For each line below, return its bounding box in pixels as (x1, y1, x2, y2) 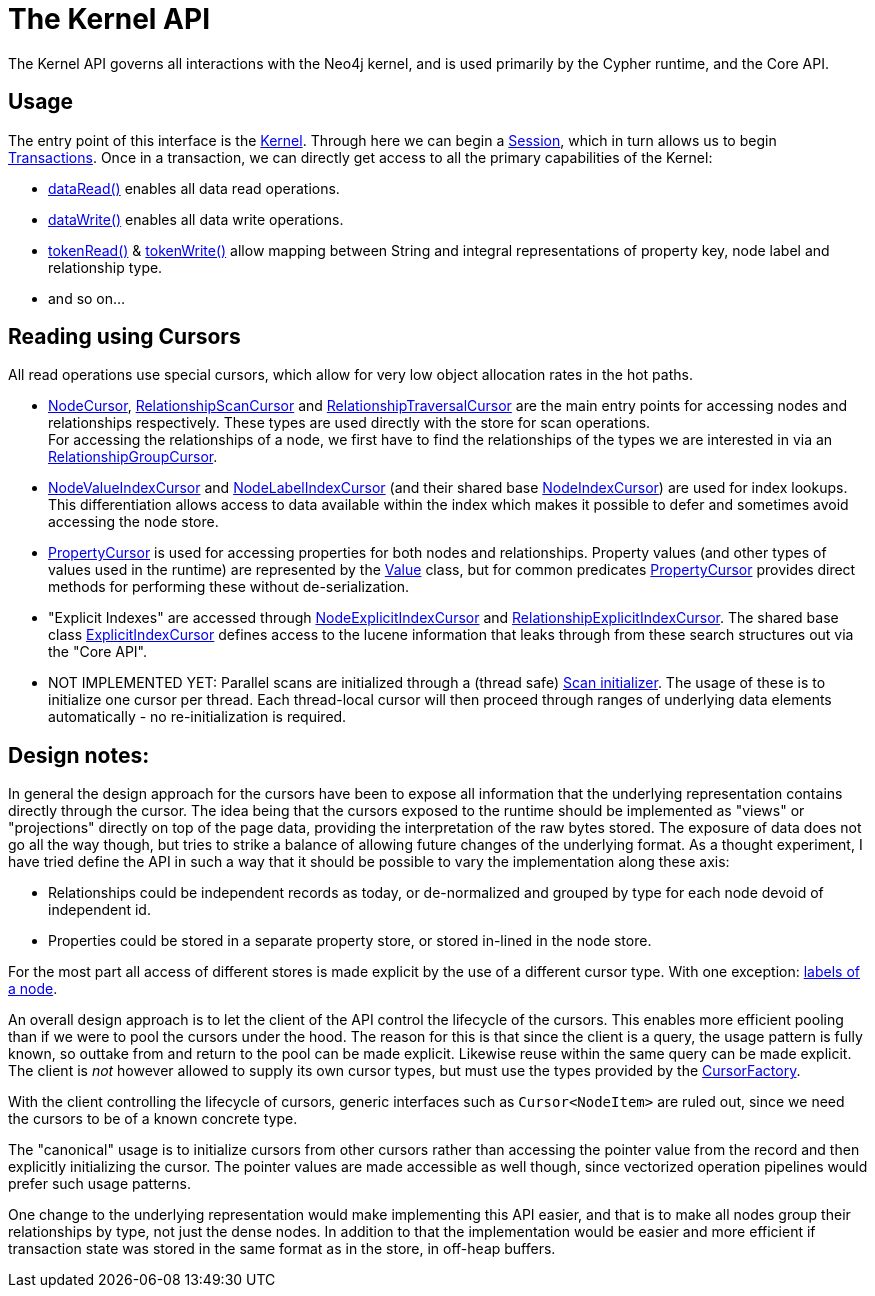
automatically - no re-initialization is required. (48, 708, 347, 726)
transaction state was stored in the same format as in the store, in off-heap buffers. (8, 1240, 556, 1258)
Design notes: (8, 742, 150, 768)
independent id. (48, 901, 151, 919)
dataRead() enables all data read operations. (48, 179, 340, 197)
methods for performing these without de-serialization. (48, 578, 410, 596)
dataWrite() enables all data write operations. (48, 210, 344, 228)
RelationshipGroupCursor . (48, 448, 218, 466)
